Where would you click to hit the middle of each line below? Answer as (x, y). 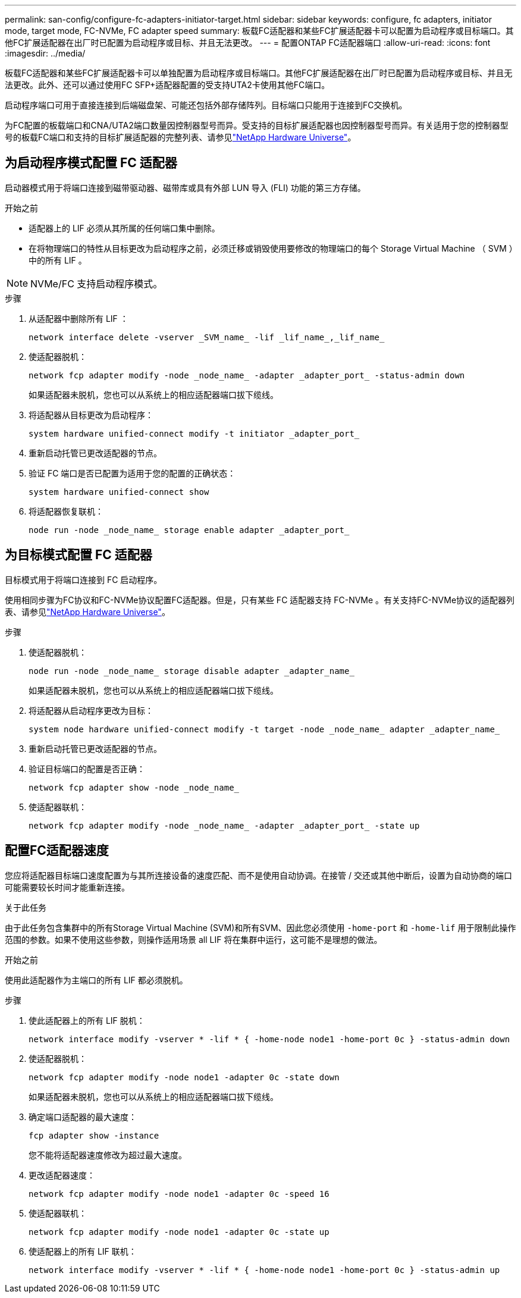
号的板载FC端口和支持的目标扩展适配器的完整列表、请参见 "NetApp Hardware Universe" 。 (181, 137)
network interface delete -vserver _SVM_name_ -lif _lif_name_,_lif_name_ (207, 337)
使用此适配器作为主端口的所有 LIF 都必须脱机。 (96, 980)
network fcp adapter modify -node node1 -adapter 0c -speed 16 (179, 1194)
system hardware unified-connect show (119, 492)
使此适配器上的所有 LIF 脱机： (87, 1020)
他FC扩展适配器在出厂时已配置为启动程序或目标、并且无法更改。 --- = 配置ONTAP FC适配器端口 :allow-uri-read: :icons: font (248, 43)
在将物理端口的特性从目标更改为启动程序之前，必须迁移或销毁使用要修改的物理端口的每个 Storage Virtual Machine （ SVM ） (271, 248)
